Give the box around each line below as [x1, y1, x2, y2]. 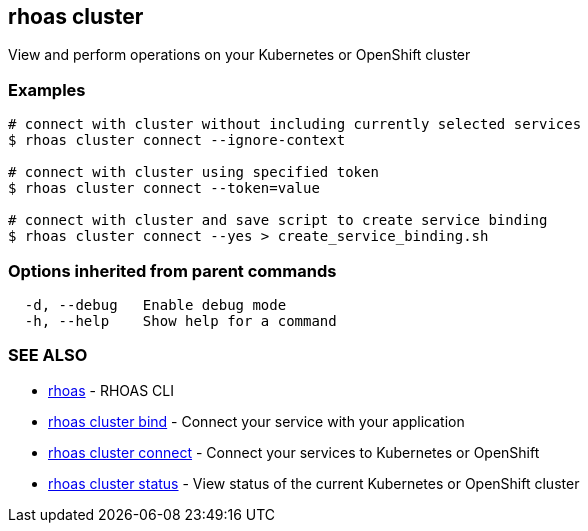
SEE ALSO [8, 345, 88, 366]
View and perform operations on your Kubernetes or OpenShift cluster [8, 46, 471, 64]
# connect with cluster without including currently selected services [8, 116, 582, 133]
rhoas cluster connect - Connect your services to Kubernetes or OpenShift [48, 443, 540, 461]
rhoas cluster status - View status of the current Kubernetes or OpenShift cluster [48, 474, 580, 492]
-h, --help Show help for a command [24, 312, 337, 329]
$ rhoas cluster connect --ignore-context [8, 132, 346, 149]
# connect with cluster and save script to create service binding [8, 212, 548, 229]
